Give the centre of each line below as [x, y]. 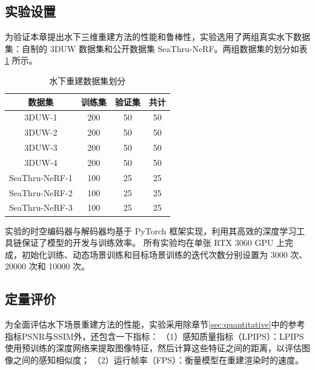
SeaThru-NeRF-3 [41, 207]
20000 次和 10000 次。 [47, 266]
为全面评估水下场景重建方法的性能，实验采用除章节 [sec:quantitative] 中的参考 [155, 324]
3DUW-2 [41, 132]
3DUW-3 [41, 147]
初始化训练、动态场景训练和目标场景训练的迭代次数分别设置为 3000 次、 [164, 254]
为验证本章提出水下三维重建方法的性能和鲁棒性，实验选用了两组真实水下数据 [157, 37]
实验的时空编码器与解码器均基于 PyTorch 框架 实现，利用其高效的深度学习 [151, 230]
